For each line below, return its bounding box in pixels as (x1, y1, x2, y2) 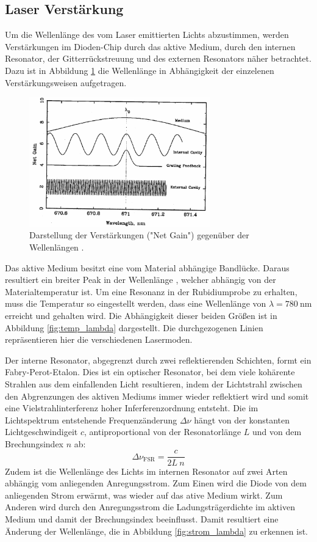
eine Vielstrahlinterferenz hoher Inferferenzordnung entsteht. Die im (5, 401, 258, 414)
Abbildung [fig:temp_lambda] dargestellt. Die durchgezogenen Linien (5, 321, 263, 334)
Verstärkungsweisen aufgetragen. (5, 76, 127, 89)
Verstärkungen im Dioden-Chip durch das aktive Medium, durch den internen (5, 40, 296, 53)
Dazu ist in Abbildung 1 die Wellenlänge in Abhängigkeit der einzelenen (5, 64, 274, 76)
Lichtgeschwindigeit (5, 425, 78, 438)
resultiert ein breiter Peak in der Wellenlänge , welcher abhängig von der (5, 273, 276, 286)
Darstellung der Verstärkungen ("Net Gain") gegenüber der (29, 229, 249, 241)
